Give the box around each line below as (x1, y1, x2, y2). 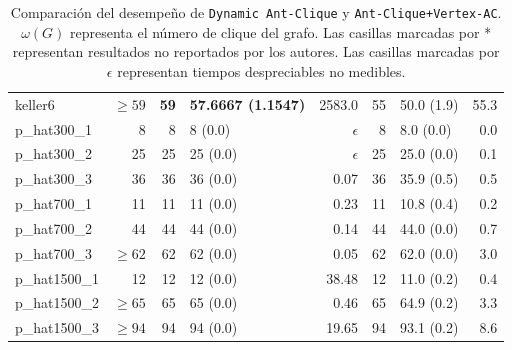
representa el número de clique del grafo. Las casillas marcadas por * (70, 21, 492, 42)
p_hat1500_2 (15, 292, 100, 313)
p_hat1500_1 (15, 267, 100, 288)
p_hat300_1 (15, 118, 93, 139)
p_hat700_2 (15, 217, 93, 238)
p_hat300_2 (15, 143, 93, 164)
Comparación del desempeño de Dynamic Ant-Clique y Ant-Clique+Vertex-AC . (10, 2, 502, 22)
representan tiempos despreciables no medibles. (117, 60, 406, 81)
